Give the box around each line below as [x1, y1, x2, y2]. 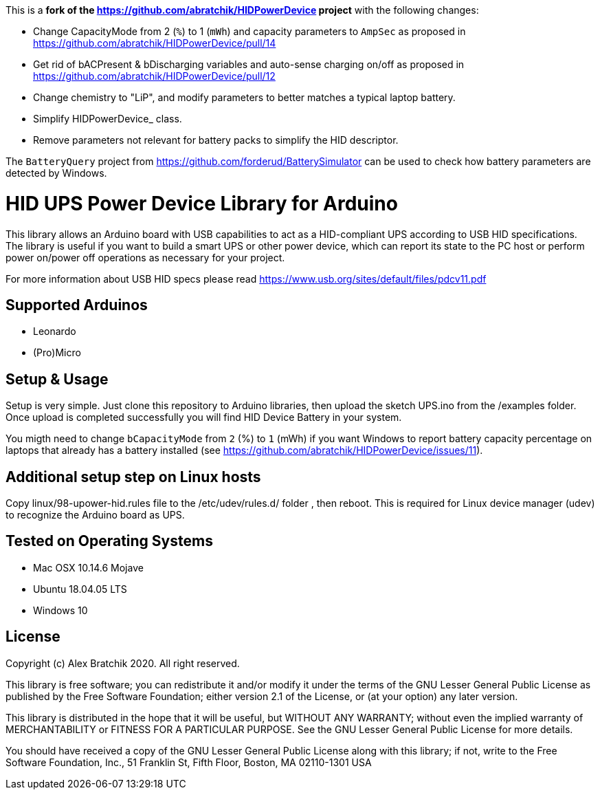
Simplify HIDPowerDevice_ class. [33, 113, 182, 124]
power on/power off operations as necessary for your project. [5, 251, 285, 263]
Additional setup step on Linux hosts [5, 468, 261, 486]
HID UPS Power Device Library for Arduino [5, 191, 398, 215]
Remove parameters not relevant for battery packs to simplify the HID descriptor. [33, 134, 399, 146]
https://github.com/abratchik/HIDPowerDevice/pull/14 [33, 37, 276, 49]
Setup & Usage [5, 370, 109, 388]
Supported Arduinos [5, 296, 148, 314]
